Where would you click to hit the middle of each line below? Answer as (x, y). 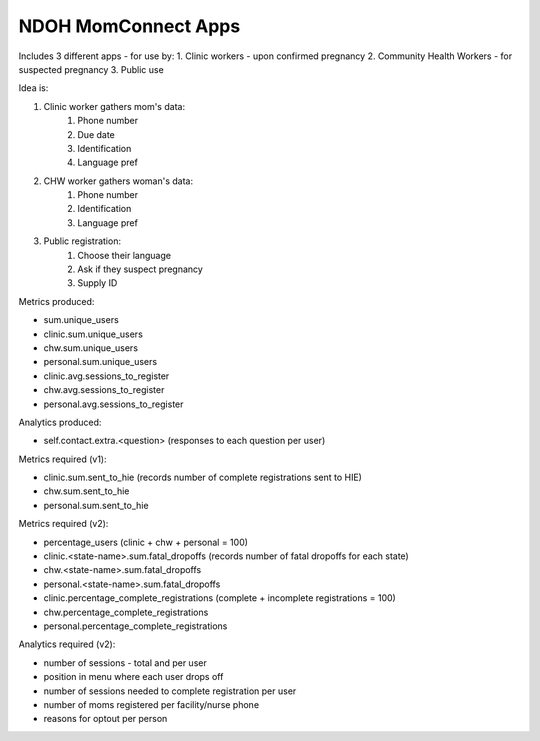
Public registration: (82, 241)
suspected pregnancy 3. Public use (91, 69)
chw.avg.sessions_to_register (104, 390)
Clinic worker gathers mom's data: (114, 106)
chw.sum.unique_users (91, 347)
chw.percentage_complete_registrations (126, 612)
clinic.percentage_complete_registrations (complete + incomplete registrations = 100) (220, 598)
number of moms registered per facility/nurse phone (151, 704)
